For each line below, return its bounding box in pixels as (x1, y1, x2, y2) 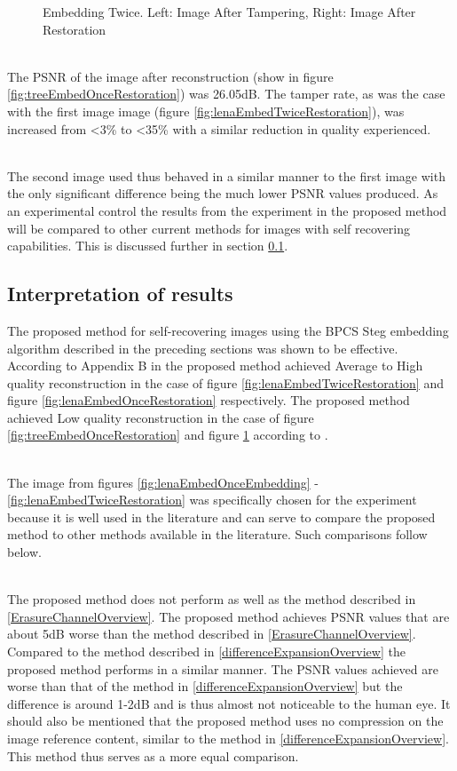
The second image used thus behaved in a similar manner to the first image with (7, 166, 445, 185)
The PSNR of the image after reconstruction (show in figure (7, 67, 334, 85)
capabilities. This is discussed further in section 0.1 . (7, 236, 288, 255)
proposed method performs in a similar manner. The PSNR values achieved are (7, 659, 438, 678)
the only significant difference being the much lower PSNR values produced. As (7, 184, 438, 203)
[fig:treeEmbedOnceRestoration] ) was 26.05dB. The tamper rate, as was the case (7, 84, 445, 103)
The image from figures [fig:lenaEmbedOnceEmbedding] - (7, 473, 319, 491)
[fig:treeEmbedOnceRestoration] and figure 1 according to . (7, 425, 328, 444)
